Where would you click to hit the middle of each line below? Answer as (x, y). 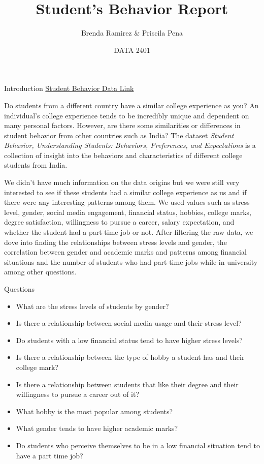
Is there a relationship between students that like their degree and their (127, 384)
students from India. (36, 165)
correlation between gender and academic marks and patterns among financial (125, 252)
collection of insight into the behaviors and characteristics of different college (123, 155)
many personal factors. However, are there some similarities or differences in (122, 125)
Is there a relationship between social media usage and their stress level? (129, 323)
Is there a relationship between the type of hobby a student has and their (130, 357)
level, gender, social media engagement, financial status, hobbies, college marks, (128, 212)
